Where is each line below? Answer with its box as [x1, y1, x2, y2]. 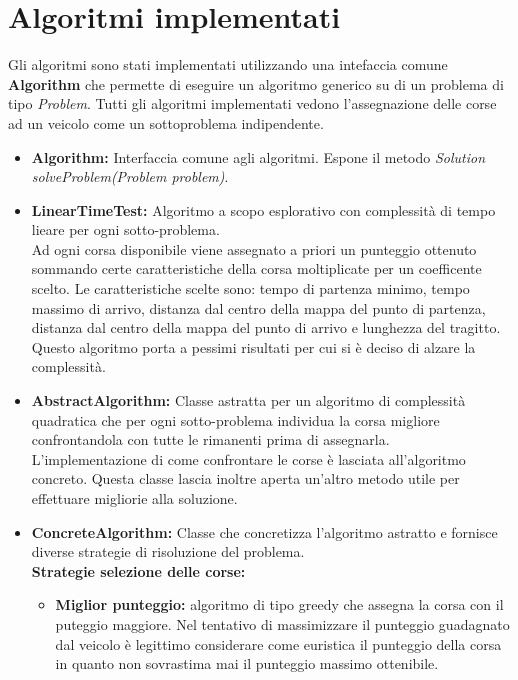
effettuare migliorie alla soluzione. [31, 488, 238, 508]
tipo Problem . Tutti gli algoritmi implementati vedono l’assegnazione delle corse [8, 93, 497, 114]
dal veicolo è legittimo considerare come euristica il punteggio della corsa [55, 633, 502, 654]
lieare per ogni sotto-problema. [31, 219, 220, 240]
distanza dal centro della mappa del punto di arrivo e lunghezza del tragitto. [31, 317, 501, 338]
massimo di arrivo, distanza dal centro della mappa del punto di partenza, [31, 297, 486, 318]
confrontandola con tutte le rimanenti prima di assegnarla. [31, 429, 390, 450]
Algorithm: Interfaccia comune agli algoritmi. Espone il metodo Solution [31, 146, 486, 167]
